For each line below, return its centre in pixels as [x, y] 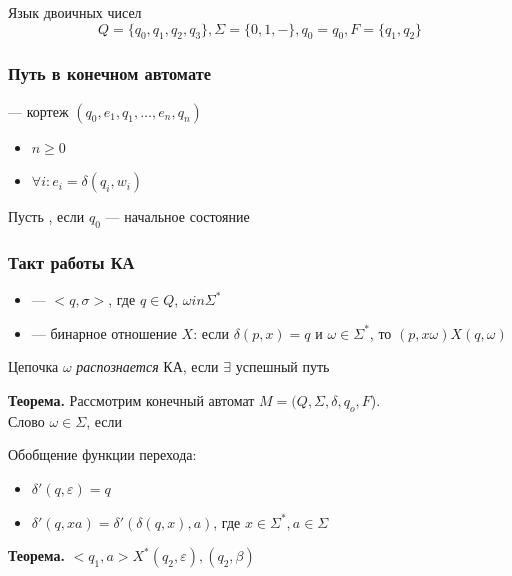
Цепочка [33, 366]
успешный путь [282, 366]
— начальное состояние [177, 216]
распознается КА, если [147, 366]
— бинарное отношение [104, 332]
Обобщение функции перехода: [102, 454]
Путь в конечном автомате [109, 73]
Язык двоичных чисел [75, 12]
